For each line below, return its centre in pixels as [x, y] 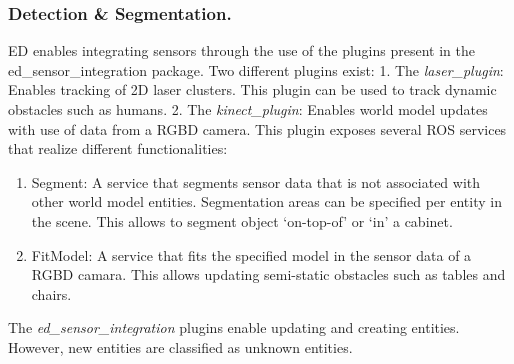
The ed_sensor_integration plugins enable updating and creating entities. [234, 327]
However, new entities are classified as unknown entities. [180, 346]
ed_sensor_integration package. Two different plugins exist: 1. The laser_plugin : [256, 69]
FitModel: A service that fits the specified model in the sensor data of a [251, 254]
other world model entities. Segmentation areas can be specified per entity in [266, 201]
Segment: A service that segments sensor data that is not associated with [256, 181]
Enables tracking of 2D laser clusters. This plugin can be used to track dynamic [252, 89]
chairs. [51, 293]
